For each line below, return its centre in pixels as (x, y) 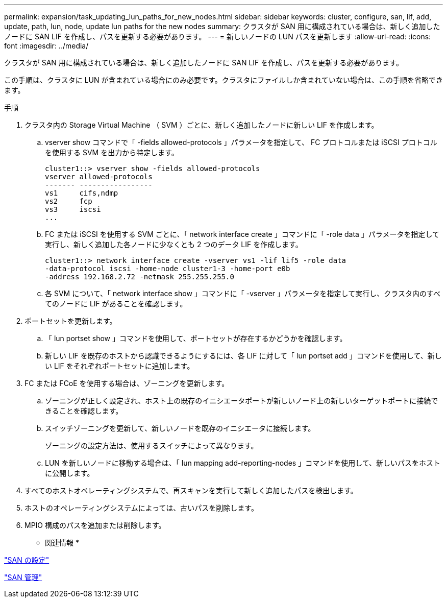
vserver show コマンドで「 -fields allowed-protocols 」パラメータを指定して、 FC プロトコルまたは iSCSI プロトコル (241, 142)
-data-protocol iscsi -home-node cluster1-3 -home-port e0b (168, 269)
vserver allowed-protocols (99, 177)
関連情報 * (62, 543)
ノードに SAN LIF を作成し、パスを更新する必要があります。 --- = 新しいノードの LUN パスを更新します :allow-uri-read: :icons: (218, 37)
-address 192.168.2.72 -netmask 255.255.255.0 (140, 277)
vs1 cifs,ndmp (82, 193)
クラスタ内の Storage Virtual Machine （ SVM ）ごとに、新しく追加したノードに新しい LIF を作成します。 (202, 125)
